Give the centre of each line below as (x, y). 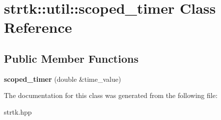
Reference (38, 27)
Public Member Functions (71, 58)
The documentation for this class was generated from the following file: (111, 95)
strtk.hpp (18, 111)
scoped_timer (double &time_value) (63, 79)
